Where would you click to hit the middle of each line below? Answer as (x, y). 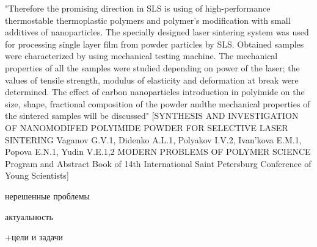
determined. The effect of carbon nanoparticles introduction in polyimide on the (155, 92)
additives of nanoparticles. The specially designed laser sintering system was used (157, 32)
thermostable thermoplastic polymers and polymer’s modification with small (148, 20)
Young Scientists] (37, 175)
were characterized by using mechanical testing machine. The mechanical (141, 56)
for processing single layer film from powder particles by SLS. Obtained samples (155, 44)
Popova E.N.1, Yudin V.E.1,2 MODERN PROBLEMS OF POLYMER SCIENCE (158, 152)
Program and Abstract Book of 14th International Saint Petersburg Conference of (158, 163)
